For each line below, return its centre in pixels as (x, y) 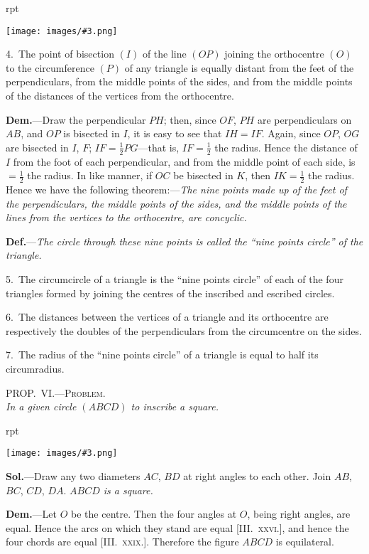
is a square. (128, 490)
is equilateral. (305, 542)
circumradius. (35, 368)
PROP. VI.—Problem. (56, 392)
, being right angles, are (299, 514)
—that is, (159, 147)
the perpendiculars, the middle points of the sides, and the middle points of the (176, 203)
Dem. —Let (32, 514)
